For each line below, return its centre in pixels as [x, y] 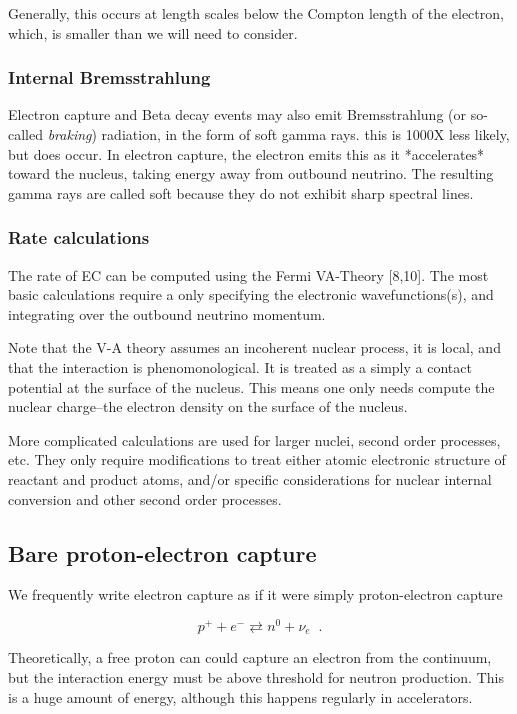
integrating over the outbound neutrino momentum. [167, 313]
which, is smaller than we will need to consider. [153, 32]
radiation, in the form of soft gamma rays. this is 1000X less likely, [305, 134]
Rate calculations [79, 237]
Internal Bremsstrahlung [109, 77]
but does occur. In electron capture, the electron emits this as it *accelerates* [246, 153]
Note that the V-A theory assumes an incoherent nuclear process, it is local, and [254, 347]
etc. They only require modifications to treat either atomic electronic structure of [257, 459]
